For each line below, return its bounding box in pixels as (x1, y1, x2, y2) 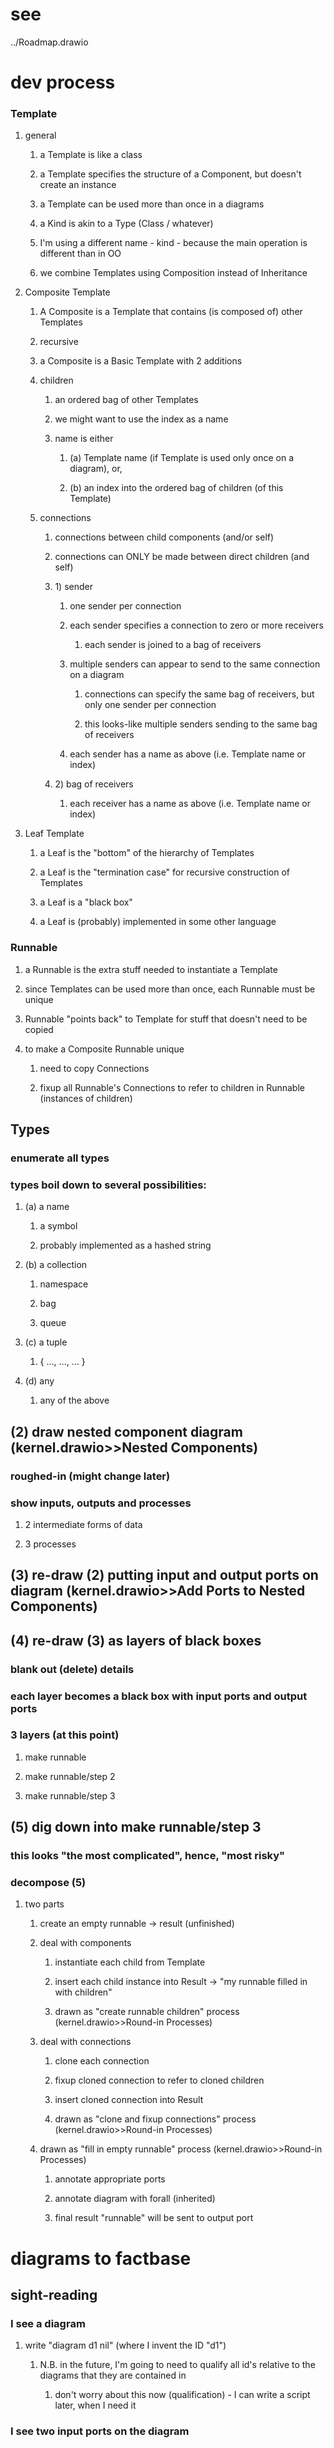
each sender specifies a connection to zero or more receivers (69, 619, 324, 632)
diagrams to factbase (10, 2247, 192, 2270)
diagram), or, (69, 463, 123, 475)
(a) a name (24, 1201, 70, 1213)
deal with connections (39, 2036, 132, 2048)
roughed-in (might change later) (10, 1469, 171, 1483)
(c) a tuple (24, 1336, 68, 1348)
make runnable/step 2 (24, 1770, 116, 1782)
